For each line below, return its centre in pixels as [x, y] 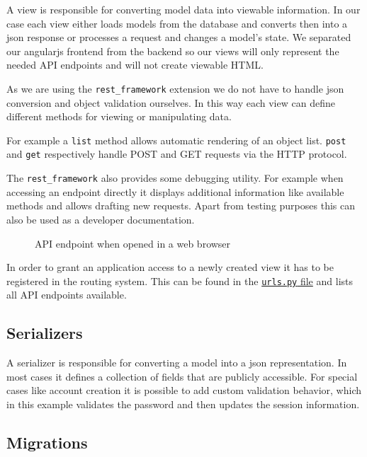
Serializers [45, 333]
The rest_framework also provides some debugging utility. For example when [175, 178]
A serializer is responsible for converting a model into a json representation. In [177, 363]
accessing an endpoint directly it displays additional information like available [175, 191]
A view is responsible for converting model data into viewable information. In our [183, 9]
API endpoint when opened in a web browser [133, 243]
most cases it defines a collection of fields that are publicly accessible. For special [182, 376]
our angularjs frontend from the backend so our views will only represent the [173, 51]
